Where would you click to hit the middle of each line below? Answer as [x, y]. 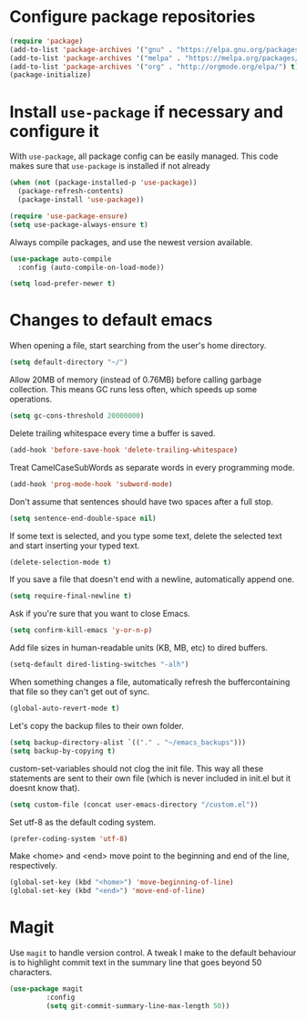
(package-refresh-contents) [71, 192]
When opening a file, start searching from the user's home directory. [138, 346]
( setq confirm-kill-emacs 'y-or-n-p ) [81, 630]
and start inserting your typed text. [75, 546]
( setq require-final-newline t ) [71, 596]
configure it [55, 131]
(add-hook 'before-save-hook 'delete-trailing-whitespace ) [124, 450]
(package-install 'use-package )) [81, 200]
